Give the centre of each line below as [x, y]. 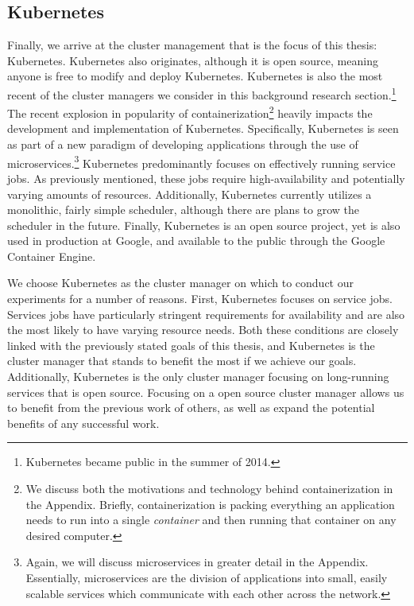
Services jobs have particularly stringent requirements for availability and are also [206, 314]
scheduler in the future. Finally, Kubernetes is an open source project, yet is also [204, 225]
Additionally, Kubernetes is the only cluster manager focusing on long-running [198, 377]
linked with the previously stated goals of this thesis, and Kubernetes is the [191, 345]
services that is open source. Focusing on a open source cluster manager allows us [206, 392]
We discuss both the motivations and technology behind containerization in [209, 489]
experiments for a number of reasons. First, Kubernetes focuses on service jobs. [200, 299]
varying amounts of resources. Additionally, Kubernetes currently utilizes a [190, 194]
